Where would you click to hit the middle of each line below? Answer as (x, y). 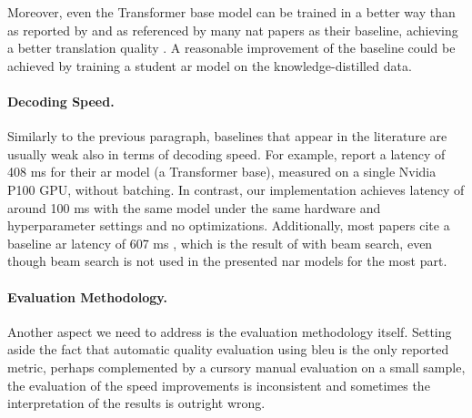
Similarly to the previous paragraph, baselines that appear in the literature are (227, 136)
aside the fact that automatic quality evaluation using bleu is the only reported (228, 349)
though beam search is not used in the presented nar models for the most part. (227, 261)
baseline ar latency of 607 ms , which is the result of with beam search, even (220, 243)
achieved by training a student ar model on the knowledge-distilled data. (210, 65)
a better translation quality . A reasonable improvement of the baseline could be (231, 48)
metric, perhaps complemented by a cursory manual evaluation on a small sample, (236, 367)
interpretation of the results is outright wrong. (136, 403)
